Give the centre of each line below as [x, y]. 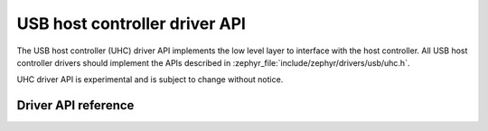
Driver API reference [75, 105]
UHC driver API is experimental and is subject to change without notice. [150, 80]
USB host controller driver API [131, 23]
